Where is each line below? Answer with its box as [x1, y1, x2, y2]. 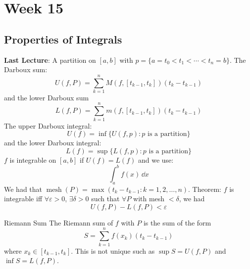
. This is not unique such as [71, 245, 155, 256]
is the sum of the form [143, 217, 211, 227]
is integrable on [9, 154, 56, 165]
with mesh [133, 193, 165, 204]
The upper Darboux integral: [4, 120, 92, 131]
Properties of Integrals [4, 31, 122, 46]
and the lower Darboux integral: [4, 137, 101, 148]
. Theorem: [188, 183, 221, 194]
